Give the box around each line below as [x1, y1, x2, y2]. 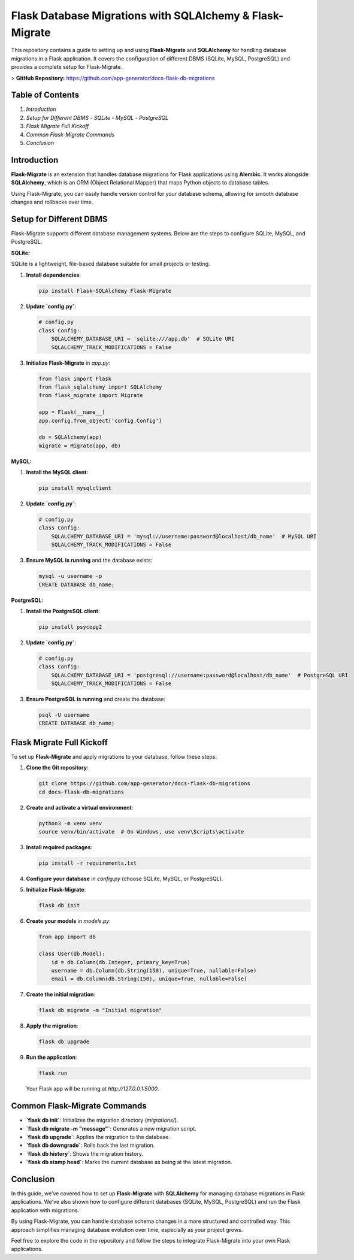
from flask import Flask [38, 375, 112, 382]
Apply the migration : [26, 1022, 78, 1029]
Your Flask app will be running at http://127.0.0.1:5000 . [26, 1085, 159, 1092]
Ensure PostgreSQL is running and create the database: [26, 695, 166, 703]
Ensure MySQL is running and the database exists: [26, 557, 153, 564]
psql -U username [38, 711, 90, 719]
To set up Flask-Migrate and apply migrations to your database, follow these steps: [11, 753, 217, 760]
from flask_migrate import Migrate [38, 392, 143, 399]
